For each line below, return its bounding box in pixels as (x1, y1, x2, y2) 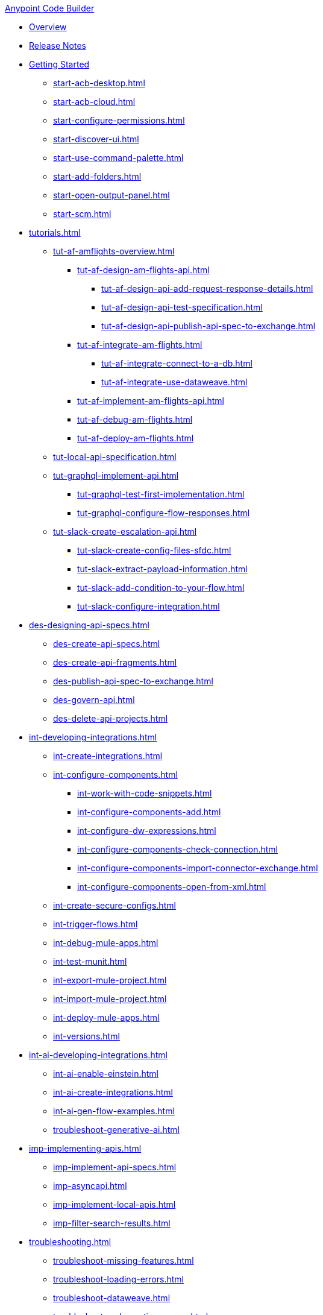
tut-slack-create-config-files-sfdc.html (77, 545, 231, 555)
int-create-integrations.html (53, 751, 163, 761)
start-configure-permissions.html (53, 115, 185, 125)
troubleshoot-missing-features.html (53, 1255, 194, 1266)
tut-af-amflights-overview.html (53, 246, 175, 256)
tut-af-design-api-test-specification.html (101, 302, 263, 312)
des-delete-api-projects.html (53, 713, 168, 724)
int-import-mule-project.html (53, 994, 167, 1004)
